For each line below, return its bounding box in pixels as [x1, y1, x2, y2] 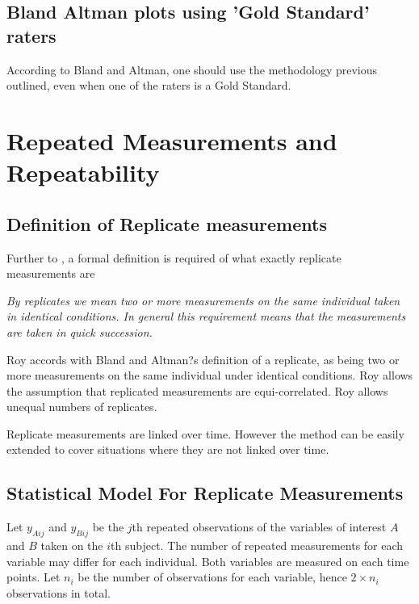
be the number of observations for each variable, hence [78, 568, 347, 585]
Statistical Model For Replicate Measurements [6, 480, 404, 505]
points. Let [6, 568, 61, 585]
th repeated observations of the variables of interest [132, 518, 387, 535]
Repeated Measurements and [6, 124, 337, 157]
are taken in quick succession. [6, 323, 153, 340]
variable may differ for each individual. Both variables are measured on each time [6, 552, 409, 569]
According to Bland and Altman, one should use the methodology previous [6, 61, 378, 78]
